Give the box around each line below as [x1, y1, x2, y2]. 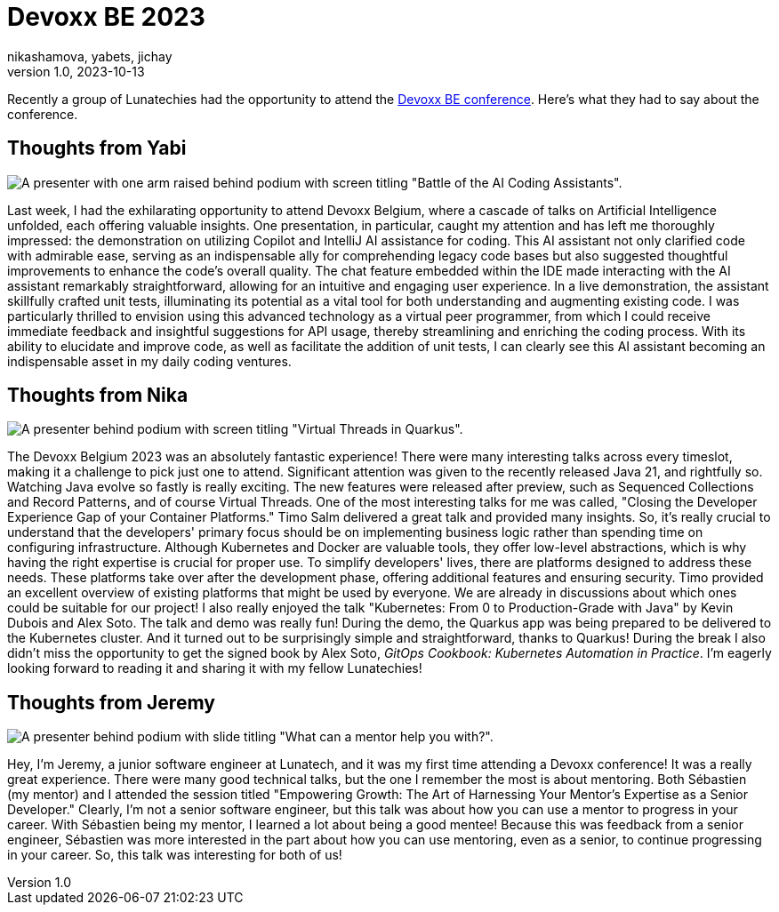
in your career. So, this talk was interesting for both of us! [7, 847, 342, 863]
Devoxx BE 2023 [7, 2, 205, 32]
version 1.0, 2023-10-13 [7, 63, 145, 79]
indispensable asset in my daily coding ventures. [7, 353, 292, 369]
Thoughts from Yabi [7, 137, 187, 160]
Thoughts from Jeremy [7, 691, 215, 714]
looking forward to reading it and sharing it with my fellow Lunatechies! [7, 660, 422, 676]
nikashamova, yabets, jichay [7, 48, 173, 64]
